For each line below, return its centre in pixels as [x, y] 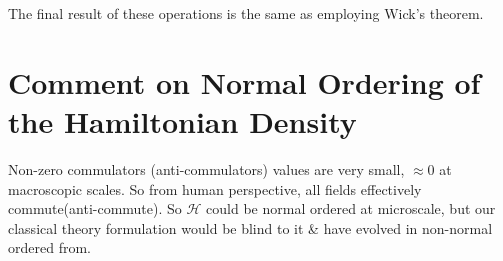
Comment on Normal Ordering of [244, 81]
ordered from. [49, 247]
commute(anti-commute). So [95, 208]
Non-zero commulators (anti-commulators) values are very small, [206, 168]
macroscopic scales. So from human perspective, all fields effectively [215, 188]
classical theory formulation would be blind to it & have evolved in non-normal [250, 227]
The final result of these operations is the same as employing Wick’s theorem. [246, 13]
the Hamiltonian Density [182, 120]
